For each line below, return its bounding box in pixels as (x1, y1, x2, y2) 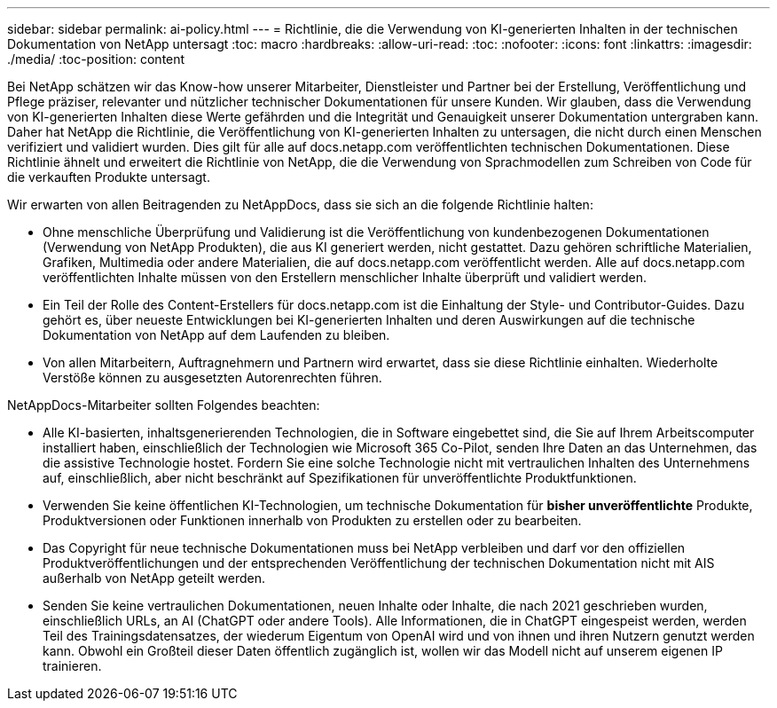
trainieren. (43, 658, 102, 673)
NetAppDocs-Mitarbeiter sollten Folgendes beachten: (7, 397, 320, 413)
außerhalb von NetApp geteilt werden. (43, 570, 265, 586)
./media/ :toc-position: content (7, 51, 185, 67)
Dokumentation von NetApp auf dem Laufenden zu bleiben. (43, 327, 390, 342)
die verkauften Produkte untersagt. (7, 169, 210, 185)
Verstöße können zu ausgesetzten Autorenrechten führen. (43, 370, 382, 385)
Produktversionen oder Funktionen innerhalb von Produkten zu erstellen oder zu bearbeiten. (43, 513, 582, 528)
